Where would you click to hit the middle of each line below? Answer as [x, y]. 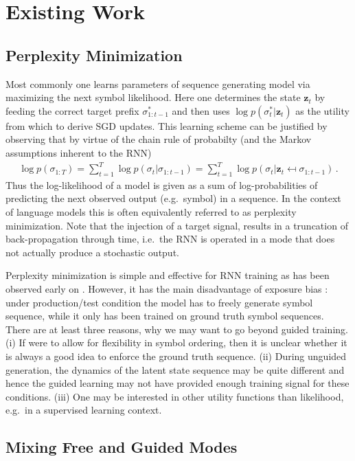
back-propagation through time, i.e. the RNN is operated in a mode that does [170, 239]
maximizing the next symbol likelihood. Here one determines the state [153, 97]
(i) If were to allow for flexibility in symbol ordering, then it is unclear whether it [176, 342]
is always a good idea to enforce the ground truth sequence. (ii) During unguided [176, 356]
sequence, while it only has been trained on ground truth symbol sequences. [165, 316]
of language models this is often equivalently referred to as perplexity [151, 212]
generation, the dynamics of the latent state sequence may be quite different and [175, 369]
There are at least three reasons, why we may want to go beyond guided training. [177, 329]
